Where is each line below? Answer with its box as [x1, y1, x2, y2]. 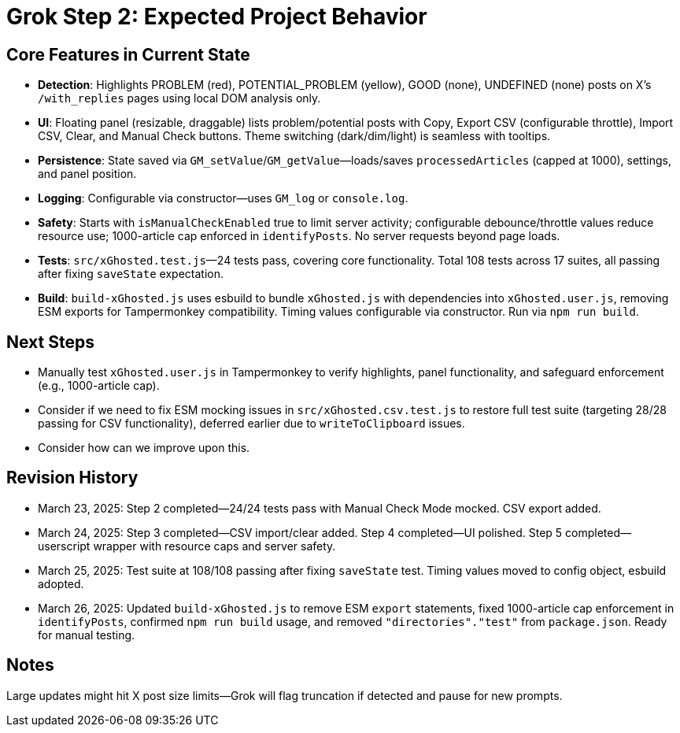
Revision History [6, 468, 139, 488]
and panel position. [38, 167, 137, 181]
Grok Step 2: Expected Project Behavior [6, 3, 427, 30]
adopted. [38, 576, 84, 590]
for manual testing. [38, 627, 135, 642]
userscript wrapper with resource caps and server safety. [38, 539, 336, 553]
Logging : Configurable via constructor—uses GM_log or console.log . [38, 191, 408, 205]
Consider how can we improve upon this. [38, 441, 250, 455]
